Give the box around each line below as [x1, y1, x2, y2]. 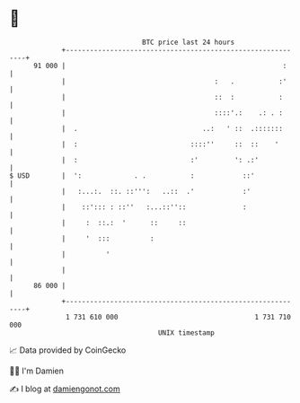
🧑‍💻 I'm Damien [9, 365, 65, 376]
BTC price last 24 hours [142, 38, 235, 47]
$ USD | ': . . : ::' [9, 171, 255, 180]
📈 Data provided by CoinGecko [9, 345, 127, 355]
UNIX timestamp [157, 328, 216, 337]
